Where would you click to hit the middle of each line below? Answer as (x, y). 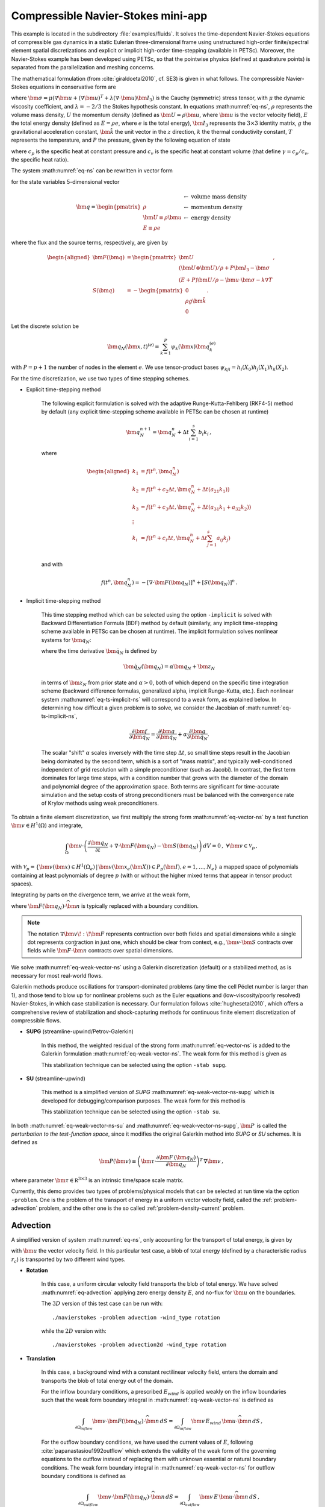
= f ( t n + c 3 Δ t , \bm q (166, 507)
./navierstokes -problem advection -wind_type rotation (136, 1317)
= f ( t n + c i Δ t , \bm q (166, 538)
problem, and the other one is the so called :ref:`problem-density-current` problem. (142, 1208)
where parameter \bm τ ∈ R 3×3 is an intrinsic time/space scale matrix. (97, 1180)
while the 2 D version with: (74, 1331)
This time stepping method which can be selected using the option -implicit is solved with (156, 614)
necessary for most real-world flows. (57, 976)
